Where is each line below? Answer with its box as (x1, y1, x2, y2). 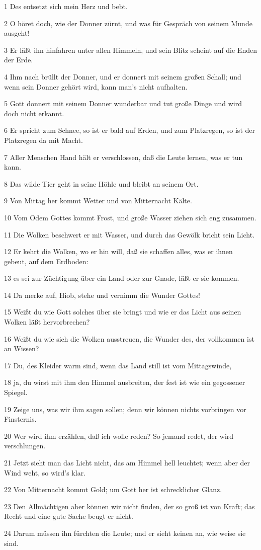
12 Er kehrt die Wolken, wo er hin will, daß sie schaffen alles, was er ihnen (4, 246, 233, 257)
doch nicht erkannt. (4, 108, 64, 118)
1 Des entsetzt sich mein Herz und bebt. (4, 1, 128, 11)
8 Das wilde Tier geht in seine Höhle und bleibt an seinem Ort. (4, 178, 199, 189)
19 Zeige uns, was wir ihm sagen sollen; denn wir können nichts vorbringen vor (4, 404, 246, 414)
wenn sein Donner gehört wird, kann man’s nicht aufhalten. (4, 81, 188, 92)
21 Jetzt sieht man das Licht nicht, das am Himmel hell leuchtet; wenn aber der (4, 457, 250, 467)
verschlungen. (4, 440, 46, 451)
